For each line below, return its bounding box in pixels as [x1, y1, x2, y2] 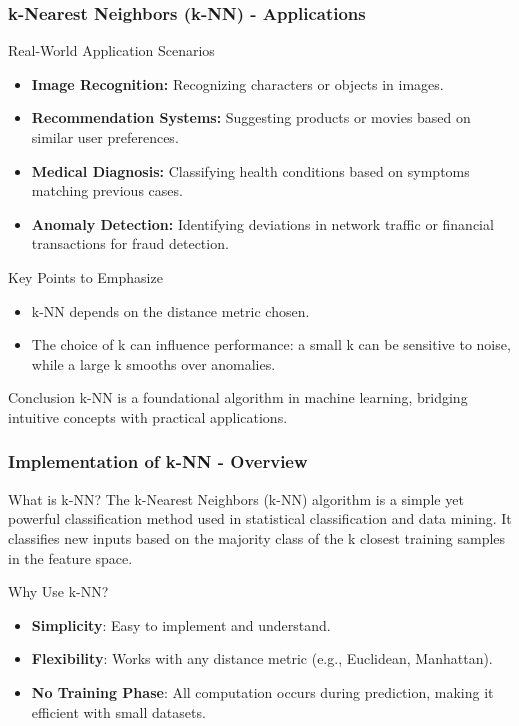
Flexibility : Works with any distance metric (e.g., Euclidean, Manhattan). [31, 648, 493, 669]
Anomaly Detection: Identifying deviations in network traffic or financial [31, 213, 494, 234]
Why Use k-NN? [8, 581, 109, 602]
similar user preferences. [31, 127, 179, 147]
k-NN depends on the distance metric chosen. [31, 300, 310, 321]
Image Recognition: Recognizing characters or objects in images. [31, 73, 444, 94]
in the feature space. [8, 547, 133, 568]
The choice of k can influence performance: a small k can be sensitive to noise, [31, 334, 511, 355]
